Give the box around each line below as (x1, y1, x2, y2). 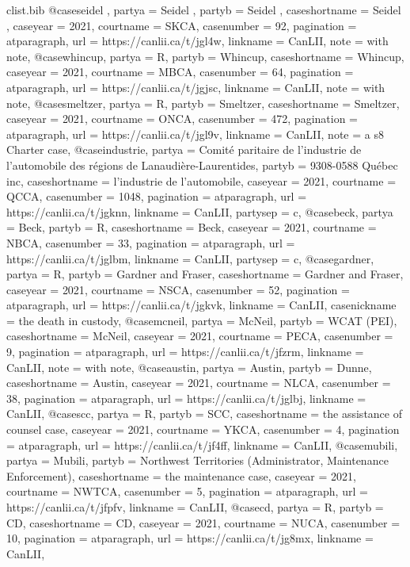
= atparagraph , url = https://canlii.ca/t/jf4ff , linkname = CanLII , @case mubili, (6, 436, 398, 453)
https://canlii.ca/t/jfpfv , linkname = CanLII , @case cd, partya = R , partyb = (6, 499, 384, 515)
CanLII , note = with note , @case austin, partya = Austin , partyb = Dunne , (6, 358, 372, 375)
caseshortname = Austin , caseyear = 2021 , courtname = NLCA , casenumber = (6, 374, 391, 391)
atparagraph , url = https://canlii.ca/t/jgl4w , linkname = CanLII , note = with (6, 33, 389, 49)
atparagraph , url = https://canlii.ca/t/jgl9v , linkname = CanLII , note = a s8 (6, 125, 384, 142)
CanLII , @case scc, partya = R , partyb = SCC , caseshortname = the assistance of (6, 405, 402, 422)
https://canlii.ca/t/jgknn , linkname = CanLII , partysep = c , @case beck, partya (6, 203, 393, 220)
